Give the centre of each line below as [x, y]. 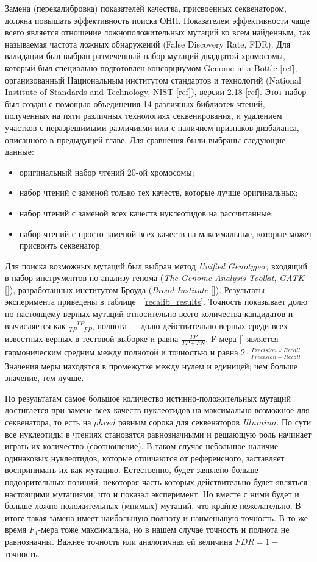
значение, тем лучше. [45, 378]
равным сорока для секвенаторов [179, 422]
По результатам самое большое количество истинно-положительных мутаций [148, 398]
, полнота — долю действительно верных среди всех [190, 325]
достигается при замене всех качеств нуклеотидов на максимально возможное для [157, 410]
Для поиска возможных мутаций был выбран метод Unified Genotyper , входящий [156, 265]
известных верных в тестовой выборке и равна [92, 339]
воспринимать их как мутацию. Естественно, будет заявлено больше [132, 470]
